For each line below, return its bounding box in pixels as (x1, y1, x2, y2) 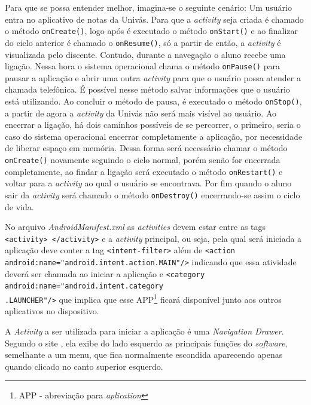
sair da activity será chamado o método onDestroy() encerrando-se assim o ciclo (5, 188, 300, 201)
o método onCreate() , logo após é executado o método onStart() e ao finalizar (5, 24, 298, 37)
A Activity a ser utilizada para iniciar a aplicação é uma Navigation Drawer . (5, 324, 284, 337)
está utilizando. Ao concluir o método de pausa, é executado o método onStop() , (5, 94, 302, 107)
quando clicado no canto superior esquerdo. (5, 360, 163, 372)
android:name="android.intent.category (5, 282, 163, 291)
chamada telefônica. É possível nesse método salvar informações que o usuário (5, 83, 290, 96)
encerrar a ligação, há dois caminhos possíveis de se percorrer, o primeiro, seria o (5, 118, 301, 131)
